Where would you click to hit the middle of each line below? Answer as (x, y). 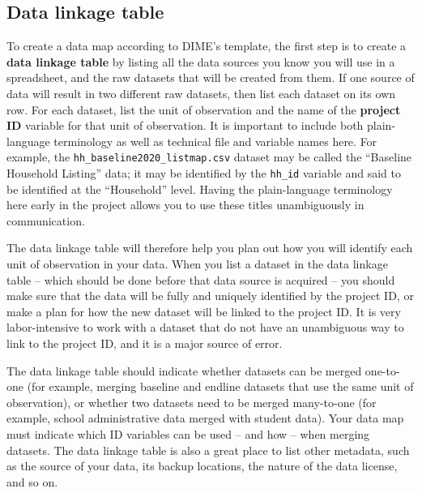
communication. (46, 220)
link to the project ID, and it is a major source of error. (145, 343)
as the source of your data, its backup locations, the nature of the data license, (202, 466)
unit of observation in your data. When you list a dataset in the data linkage (197, 264)
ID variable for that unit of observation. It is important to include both (185, 125)
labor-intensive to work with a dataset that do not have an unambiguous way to (205, 327)
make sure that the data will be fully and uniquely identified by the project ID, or (210, 296)
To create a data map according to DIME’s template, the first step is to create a (207, 46)
